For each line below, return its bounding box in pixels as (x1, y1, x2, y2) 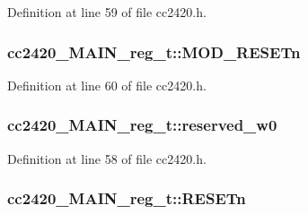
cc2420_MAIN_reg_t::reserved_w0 (7, 114, 277, 136)
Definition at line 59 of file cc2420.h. (7, 3, 207, 21)
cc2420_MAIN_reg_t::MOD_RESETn (7, 40, 301, 63)
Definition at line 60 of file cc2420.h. (7, 75, 207, 94)
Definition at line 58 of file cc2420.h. (7, 149, 207, 167)
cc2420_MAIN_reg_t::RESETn (7, 187, 246, 210)
